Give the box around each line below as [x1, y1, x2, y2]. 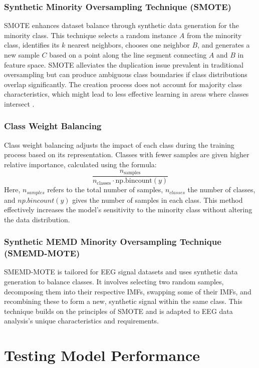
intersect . [4, 98, 35, 109]
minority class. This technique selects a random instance [4, 30, 177, 40]
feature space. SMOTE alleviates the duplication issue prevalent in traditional [4, 59, 243, 70]
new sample [4, 50, 40, 60]
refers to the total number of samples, [47, 184, 163, 195]
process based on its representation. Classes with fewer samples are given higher [4, 149, 249, 160]
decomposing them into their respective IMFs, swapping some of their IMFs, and [4, 286, 251, 296]
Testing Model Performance [4, 345, 200, 365]
